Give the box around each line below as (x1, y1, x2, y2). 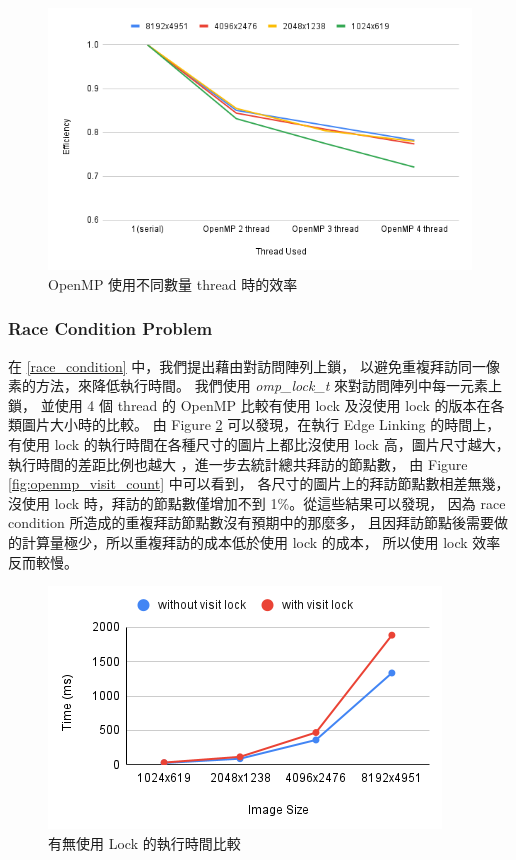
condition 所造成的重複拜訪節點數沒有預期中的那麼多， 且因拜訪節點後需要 (8, 512, 495, 533)
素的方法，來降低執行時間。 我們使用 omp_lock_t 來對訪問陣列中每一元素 (8, 375, 489, 396)
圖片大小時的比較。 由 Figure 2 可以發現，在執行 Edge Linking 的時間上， (21, 414, 501, 435)
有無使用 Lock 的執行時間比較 (48, 832, 241, 853)
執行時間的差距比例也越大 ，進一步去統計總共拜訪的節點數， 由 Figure (8, 453, 468, 474)
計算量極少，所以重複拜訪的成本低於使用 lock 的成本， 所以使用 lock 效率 (21, 531, 501, 552)
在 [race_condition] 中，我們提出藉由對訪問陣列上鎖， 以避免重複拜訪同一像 (8, 355, 501, 376)
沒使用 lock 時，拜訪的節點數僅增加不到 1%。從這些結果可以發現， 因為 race (8, 492, 506, 513)
